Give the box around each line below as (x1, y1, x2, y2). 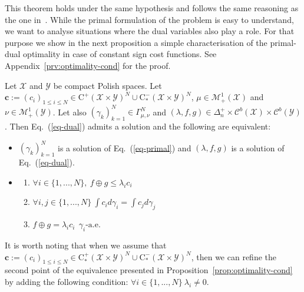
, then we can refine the (191, 250, 277, 263)
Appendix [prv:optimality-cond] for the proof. (5, 59, 171, 71)
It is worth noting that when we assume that (5, 238, 167, 251)
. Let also (52, 105, 87, 118)
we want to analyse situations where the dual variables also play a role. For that (5, 25, 295, 37)
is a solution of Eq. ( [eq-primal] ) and (58, 141, 191, 154)
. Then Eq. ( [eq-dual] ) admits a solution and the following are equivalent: (5, 120, 271, 132)
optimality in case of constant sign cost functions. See (23, 48, 217, 60)
